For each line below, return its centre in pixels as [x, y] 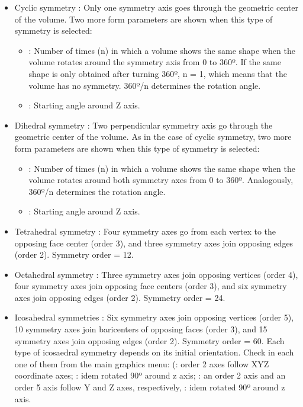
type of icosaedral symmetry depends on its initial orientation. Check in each [154, 352]
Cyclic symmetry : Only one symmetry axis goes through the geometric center [156, 7]
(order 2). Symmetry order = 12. [74, 254]
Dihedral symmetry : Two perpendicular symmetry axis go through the [144, 125]
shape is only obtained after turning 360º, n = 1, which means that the [158, 73]
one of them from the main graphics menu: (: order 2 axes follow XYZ [142, 363]
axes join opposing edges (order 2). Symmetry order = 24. [120, 297]
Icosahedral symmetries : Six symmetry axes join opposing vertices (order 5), [154, 317]
